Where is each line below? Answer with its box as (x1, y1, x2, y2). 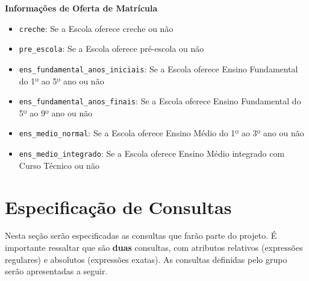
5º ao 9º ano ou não (19, 106, 93, 119)
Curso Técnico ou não (19, 159, 99, 171)
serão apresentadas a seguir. (5, 265, 108, 277)
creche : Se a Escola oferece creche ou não (19, 22, 173, 34)
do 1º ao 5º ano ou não (19, 74, 104, 87)
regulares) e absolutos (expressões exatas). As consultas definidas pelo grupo (5, 253, 287, 265)
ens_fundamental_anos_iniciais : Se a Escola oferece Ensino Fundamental (19, 62, 298, 75)
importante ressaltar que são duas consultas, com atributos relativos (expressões (5, 241, 303, 254)
